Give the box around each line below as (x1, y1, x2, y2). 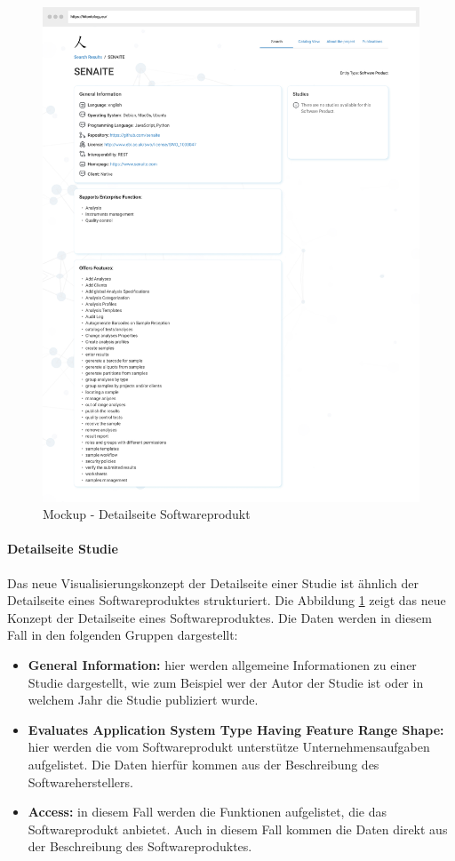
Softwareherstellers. (28, 772, 133, 791)
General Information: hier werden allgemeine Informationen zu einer (28, 655, 417, 674)
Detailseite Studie (7, 539, 118, 558)
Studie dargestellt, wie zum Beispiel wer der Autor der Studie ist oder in (28, 673, 424, 691)
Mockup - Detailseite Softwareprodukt (43, 505, 251, 523)
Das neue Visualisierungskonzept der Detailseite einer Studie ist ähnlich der (7, 573, 419, 592)
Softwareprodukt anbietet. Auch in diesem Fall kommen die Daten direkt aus (28, 819, 448, 838)
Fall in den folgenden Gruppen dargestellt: (7, 626, 238, 644)
